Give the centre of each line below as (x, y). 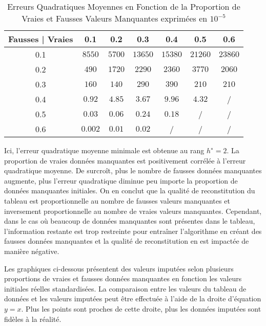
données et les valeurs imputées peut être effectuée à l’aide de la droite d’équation (133, 298)
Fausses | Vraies (41, 39)
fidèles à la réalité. (33, 319)
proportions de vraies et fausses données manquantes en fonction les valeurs (123, 278)
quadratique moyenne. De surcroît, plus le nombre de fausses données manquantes (133, 170)
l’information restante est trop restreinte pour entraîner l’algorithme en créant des (133, 231)
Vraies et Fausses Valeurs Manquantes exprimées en (115, 18)
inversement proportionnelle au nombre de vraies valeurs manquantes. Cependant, (133, 211)
